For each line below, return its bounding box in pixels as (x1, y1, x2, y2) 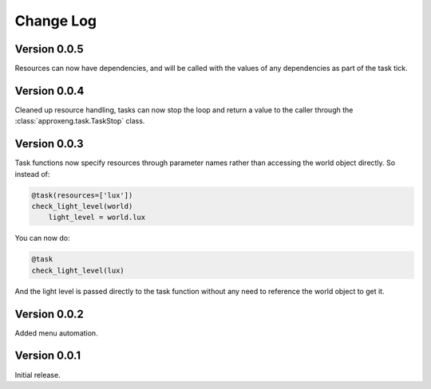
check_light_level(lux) (31, 265, 125, 275)
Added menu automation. (14, 328, 99, 338)
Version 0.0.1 (14, 349, 81, 363)
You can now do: (14, 234, 71, 243)
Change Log (14, 12, 97, 29)
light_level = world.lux (48, 213, 146, 222)
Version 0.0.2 (14, 307, 84, 320)
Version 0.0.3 (14, 137, 84, 151)
